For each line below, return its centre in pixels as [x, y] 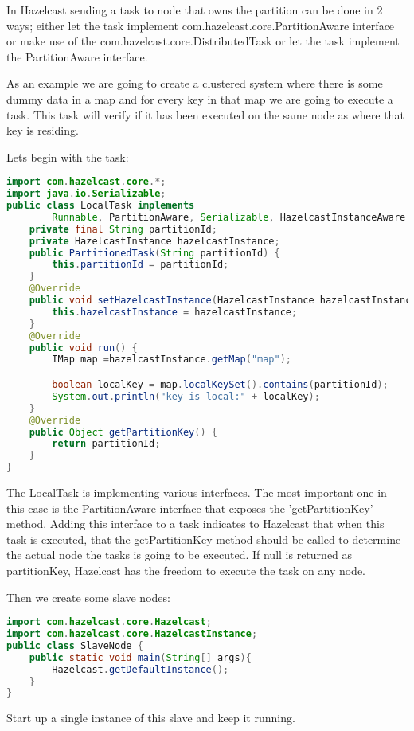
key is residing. [43, 130]
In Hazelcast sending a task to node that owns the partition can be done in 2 [195, 10]
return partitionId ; [106, 444]
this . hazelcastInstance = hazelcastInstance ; [175, 312]
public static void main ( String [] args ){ [140, 657]
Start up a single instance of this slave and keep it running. [151, 718]
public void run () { [83, 348]
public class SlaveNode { [75, 645]
